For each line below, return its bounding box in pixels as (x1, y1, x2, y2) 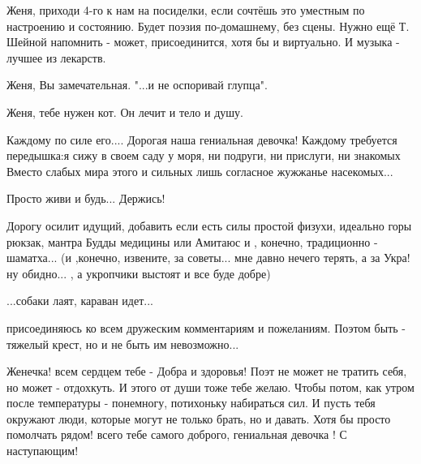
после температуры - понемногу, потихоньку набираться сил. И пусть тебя (6, 394, 376, 411)
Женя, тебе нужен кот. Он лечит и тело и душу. (6, 103, 243, 120)
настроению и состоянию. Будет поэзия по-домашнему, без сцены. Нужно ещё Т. (6, 17, 410, 34)
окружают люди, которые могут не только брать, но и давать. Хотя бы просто (6, 410, 391, 427)
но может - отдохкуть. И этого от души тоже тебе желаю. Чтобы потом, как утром (6, 378, 415, 395)
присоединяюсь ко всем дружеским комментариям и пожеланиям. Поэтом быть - (6, 319, 406, 336)
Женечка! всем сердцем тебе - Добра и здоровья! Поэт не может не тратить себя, (6, 363, 407, 380)
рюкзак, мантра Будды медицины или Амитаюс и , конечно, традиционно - (6, 233, 378, 250)
